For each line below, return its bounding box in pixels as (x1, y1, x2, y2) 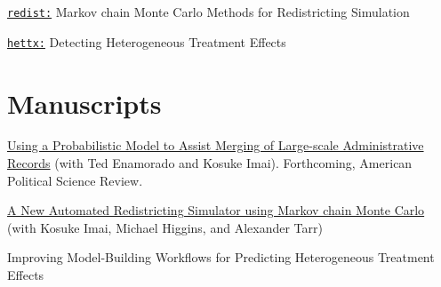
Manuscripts (7, 84, 162, 121)
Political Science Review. (7, 171, 143, 189)
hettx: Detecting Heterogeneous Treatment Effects (7, 32, 286, 51)
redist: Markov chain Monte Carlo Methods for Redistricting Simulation (7, 3, 410, 20)
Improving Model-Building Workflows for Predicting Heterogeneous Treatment (7, 248, 435, 267)
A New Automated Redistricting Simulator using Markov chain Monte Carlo (7, 201, 425, 219)
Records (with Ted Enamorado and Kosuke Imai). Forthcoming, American (7, 154, 413, 172)
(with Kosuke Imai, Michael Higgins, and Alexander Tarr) (7, 218, 323, 236)
